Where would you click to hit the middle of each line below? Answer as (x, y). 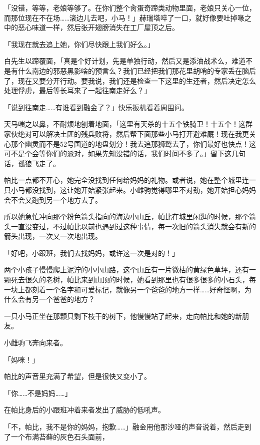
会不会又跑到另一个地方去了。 (53, 199)
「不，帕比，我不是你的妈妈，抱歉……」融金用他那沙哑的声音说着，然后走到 (128, 426)
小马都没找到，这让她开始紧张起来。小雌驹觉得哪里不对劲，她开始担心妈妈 (133, 189)
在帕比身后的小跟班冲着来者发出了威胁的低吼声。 (84, 410)
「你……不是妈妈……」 (38, 393)
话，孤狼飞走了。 (32, 163)
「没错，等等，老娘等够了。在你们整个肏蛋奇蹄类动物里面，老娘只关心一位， (130, 8)
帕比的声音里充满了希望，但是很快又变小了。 (77, 376)
